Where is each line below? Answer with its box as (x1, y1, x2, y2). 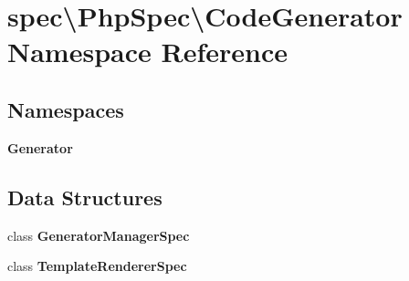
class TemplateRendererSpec (7, 256, 187, 276)
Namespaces (7, 95, 124, 123)
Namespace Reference (7, 33, 288, 70)
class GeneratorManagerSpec (7, 225, 190, 245)
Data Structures (7, 182, 163, 211)
